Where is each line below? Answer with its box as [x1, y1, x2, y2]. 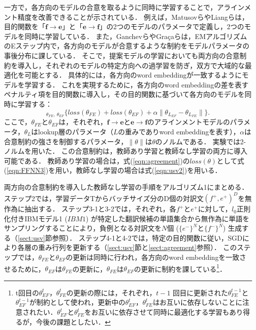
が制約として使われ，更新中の [29, 297, 126, 307]
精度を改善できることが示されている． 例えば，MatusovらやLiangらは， [17, 11, 249, 22]
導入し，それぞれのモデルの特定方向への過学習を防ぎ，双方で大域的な [17, 60, 245, 70]
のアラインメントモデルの [147, 117, 230, 127]
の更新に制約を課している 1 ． [134, 262, 226, 274]
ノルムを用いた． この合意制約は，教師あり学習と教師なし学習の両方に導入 [4, 146, 248, 156]
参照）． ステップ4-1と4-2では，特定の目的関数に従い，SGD [52, 232, 243, 243]
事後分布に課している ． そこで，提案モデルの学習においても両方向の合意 [4, 50, 240, 60]
